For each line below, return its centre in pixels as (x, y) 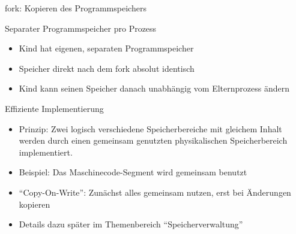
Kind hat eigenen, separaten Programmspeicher (106, 48)
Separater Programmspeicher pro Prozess (81, 28)
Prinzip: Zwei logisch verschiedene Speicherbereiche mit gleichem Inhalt (150, 128)
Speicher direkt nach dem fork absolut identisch (107, 68)
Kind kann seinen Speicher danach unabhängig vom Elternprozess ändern (154, 88)
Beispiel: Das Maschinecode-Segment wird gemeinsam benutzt (133, 172)
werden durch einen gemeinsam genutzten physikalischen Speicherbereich (153, 140)
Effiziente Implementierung (54, 108)
